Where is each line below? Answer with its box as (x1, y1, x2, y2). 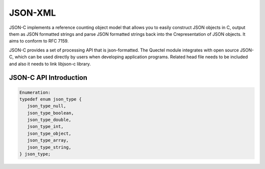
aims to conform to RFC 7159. (9, 38, 69, 44)
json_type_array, (27, 138, 69, 143)
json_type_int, (27, 124, 64, 129)
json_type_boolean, (27, 110, 74, 116)
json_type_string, (27, 145, 72, 150)
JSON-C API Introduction (9, 73, 88, 82)
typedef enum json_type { (19, 96, 82, 102)
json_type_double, (27, 117, 72, 122)
